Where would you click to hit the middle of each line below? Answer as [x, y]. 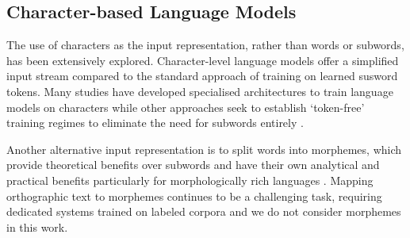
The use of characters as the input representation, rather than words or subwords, [205, 45]
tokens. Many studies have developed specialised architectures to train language [200, 91]
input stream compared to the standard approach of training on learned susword [202, 76]
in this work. [37, 226]
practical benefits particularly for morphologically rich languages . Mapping [190, 180]
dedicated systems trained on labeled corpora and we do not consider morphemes [204, 211]
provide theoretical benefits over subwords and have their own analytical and [193, 165]
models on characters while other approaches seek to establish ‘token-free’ [186, 107]
